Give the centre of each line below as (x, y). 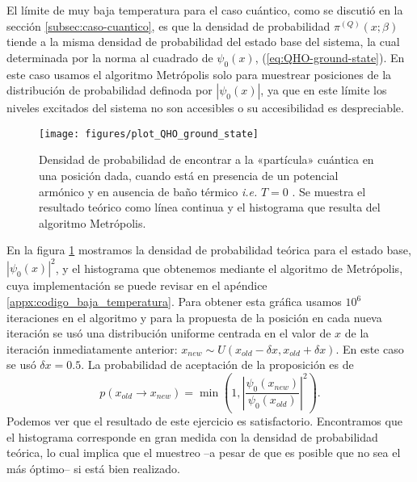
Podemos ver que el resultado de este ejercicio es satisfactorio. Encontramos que (204, 421)
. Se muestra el (329, 191)
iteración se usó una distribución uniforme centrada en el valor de (169, 333)
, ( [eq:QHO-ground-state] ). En (330, 57)
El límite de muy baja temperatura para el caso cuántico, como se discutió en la (205, 10)
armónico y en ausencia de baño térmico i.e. (148, 191)
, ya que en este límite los (324, 90)
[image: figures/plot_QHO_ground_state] (149, 134)
